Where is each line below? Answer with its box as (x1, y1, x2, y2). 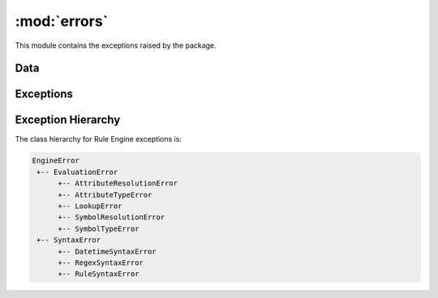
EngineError (32, 156, 80, 165)
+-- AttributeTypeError (58, 190, 152, 199)
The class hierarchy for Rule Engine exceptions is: (15, 134, 182, 144)
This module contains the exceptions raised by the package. (15, 40, 217, 50)
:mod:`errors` (15, 12, 109, 30)
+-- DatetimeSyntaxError (58, 247, 157, 256)
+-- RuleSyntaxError (58, 270, 140, 279)
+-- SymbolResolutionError (58, 213, 165, 222)
